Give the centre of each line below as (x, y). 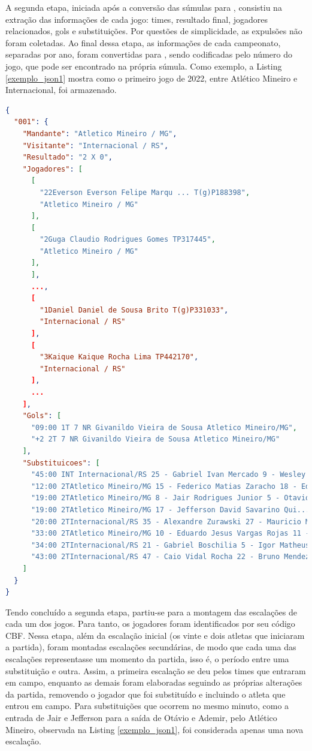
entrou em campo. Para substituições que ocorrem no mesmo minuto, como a (147, 706)
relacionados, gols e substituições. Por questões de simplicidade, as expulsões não (154, 31)
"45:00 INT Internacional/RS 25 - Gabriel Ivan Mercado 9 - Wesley (168, 475)
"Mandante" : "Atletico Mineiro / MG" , (100, 133)
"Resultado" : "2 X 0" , (68, 157)
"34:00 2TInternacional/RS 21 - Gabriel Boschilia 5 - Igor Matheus (170, 545)
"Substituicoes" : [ (61, 463)
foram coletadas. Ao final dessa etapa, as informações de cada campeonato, (143, 42)
